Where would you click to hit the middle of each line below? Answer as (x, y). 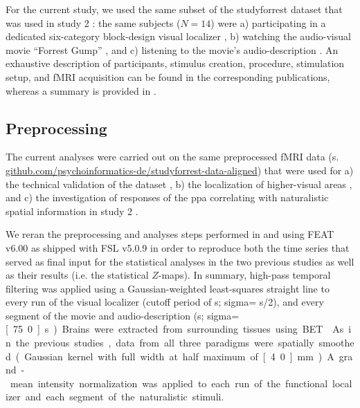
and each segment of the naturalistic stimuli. (125, 397)
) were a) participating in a (268, 22)
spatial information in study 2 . (72, 211)
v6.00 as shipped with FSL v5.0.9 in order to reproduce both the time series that (178, 247)
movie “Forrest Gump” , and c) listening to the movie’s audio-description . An (172, 49)
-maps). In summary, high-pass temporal (244, 275)
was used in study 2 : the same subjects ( (93, 22)
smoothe (336, 343)
